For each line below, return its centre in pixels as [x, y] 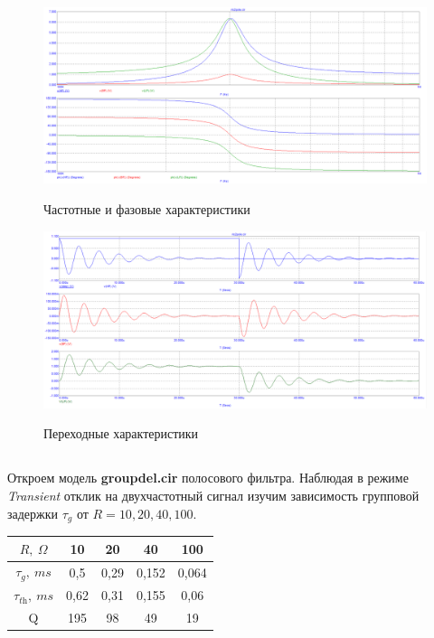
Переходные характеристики [121, 433]
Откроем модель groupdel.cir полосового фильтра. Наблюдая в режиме [208, 478]
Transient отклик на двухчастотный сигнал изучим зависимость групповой [213, 496]
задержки [33, 513]
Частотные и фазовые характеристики [147, 209]
